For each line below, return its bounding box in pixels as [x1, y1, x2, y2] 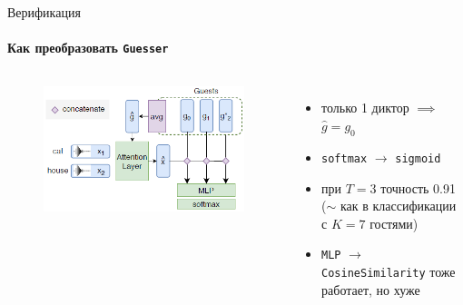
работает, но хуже [321, 280, 420, 299]
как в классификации [340, 196, 457, 215]
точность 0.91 [380, 178, 456, 197]
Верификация [7, 3, 81, 21]
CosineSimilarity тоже [321, 261, 456, 280]
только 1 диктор [321, 98, 409, 117]
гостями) [369, 213, 419, 232]
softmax [321, 152, 368, 165]
